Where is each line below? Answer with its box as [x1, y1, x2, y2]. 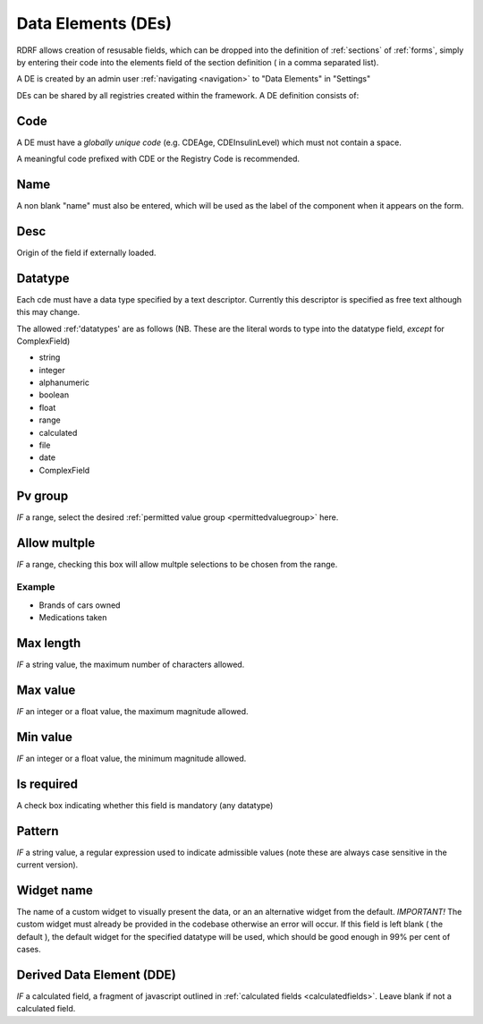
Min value [16, 730, 73, 745]
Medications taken [38, 612, 107, 623]
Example [16, 581, 55, 593]
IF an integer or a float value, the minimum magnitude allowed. [16, 753, 247, 764]
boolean [38, 389, 70, 400]
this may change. [16, 307, 80, 318]
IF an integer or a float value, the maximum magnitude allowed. [16, 705, 250, 716]
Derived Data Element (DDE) [16, 967, 176, 982]
